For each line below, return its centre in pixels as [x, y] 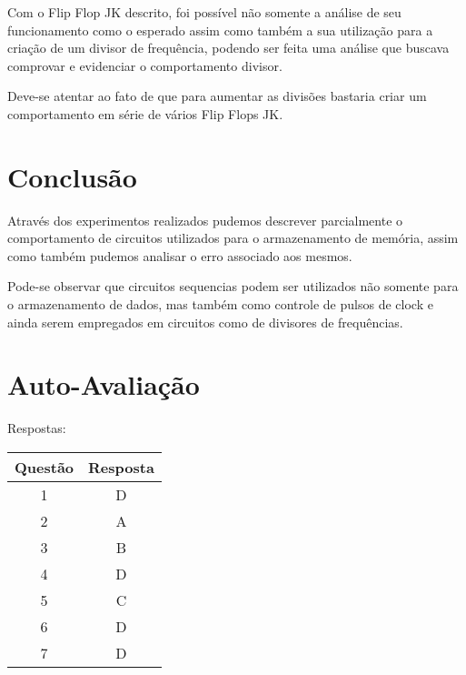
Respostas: [37, 428]
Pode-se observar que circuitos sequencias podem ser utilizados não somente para [233, 286]
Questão [45, 467]
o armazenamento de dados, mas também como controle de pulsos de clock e [220, 304]
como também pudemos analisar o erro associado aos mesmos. [180, 255]
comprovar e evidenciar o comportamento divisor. [145, 65]
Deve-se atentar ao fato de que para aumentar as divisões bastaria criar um [217, 96]
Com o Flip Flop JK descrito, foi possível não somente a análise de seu [204, 12]
